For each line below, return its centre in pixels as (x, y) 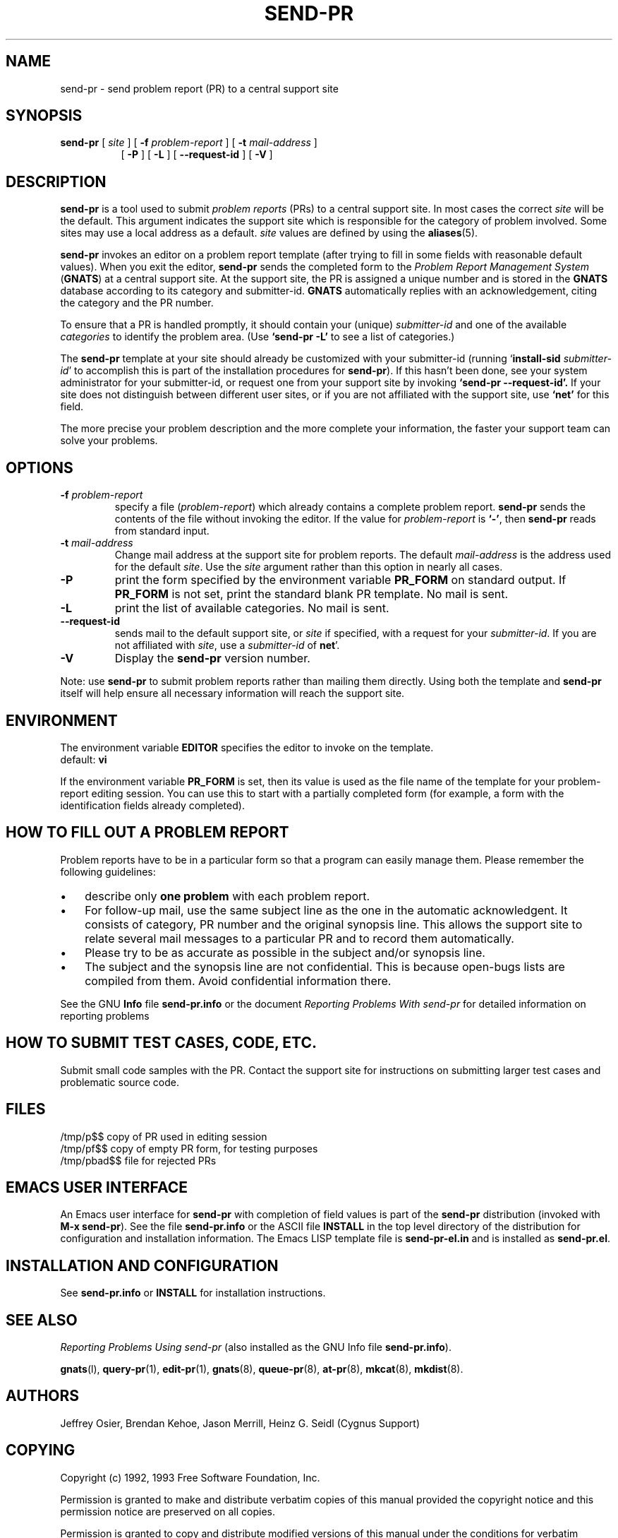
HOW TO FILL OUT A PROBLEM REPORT (147, 833)
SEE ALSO (42, 1320)
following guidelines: (108, 871)
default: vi (84, 759)
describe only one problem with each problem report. (228, 896)
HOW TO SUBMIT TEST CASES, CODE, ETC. (161, 1043)
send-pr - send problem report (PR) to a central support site (199, 88)
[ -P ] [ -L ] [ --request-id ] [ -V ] (197, 155)
